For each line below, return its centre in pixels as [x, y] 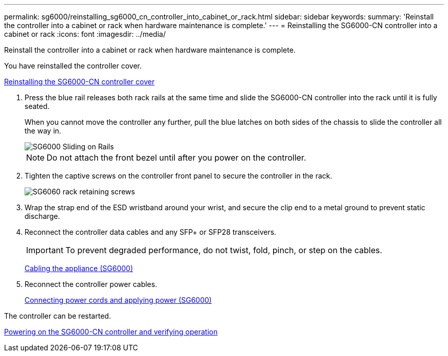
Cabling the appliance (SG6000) [79, 268]
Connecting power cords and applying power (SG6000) [118, 300]
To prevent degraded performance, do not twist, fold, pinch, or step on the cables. [224, 250]
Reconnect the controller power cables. [91, 284]
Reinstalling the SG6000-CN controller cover [80, 82]
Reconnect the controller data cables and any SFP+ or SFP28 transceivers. [151, 232]
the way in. [43, 131]
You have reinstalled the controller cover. [73, 66]
